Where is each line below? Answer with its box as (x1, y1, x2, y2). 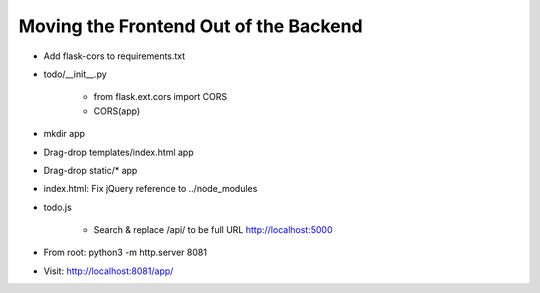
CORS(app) (93, 105, 140, 117)
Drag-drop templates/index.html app (43, 146, 194, 158)
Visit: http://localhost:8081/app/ (43, 265, 174, 277)
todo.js (43, 201, 72, 213)
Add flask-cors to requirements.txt (43, 50, 186, 62)
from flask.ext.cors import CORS (93, 91, 228, 103)
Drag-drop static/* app (43, 164, 138, 176)
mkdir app (43, 128, 85, 140)
